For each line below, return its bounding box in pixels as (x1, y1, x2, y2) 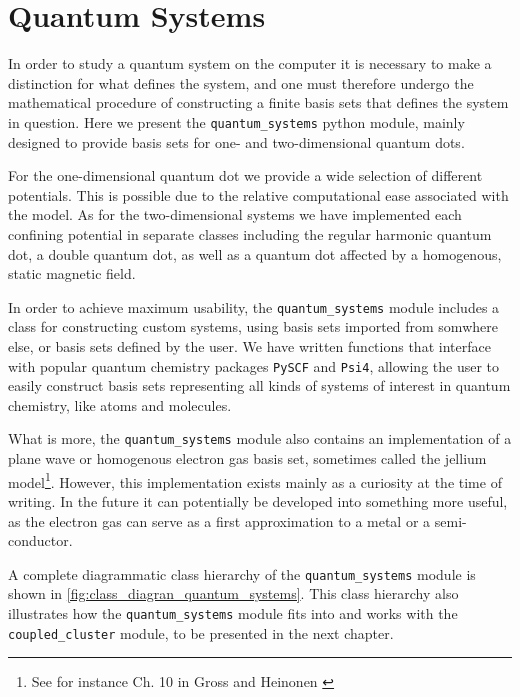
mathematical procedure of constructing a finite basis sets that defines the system (8, 92, 509, 113)
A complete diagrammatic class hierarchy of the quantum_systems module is (8, 563, 476, 584)
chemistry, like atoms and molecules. (8, 394, 232, 415)
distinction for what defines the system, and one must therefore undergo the (8, 72, 474, 93)
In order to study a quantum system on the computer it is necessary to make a (8, 53, 492, 74)
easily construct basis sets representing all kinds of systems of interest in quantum (8, 375, 511, 396)
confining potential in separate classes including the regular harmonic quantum (8, 223, 492, 244)
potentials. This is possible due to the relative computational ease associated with (8, 184, 509, 205)
